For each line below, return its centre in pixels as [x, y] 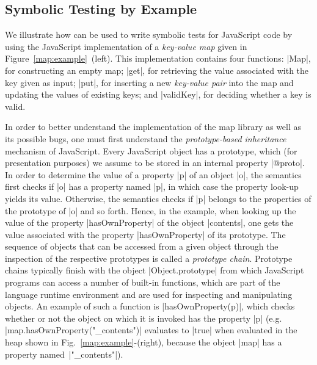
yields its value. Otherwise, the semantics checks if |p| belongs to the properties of [158, 198]
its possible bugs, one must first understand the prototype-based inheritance [146, 138]
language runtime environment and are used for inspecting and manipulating [149, 294]
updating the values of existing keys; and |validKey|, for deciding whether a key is [158, 94]
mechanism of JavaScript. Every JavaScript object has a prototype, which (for [151, 150]
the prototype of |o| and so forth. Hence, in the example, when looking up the [151, 210]
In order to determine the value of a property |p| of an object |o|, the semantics [153, 174]
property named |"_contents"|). [64, 354]
